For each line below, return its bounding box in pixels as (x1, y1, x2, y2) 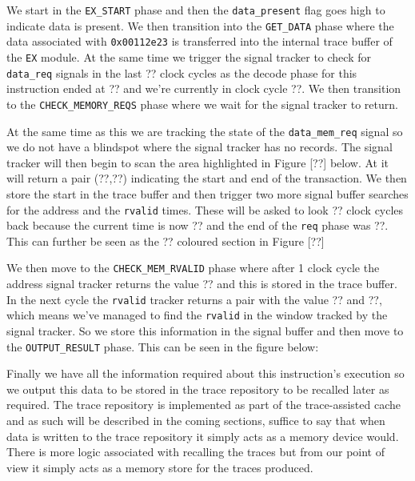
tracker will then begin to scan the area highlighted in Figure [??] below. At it (6, 154, 389, 170)
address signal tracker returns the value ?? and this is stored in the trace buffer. (6, 275, 397, 292)
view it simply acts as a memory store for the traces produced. (6, 459, 313, 475)
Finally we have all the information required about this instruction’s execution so (6, 365, 405, 382)
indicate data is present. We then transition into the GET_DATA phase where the (6, 17, 394, 34)
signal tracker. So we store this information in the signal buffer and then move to (6, 323, 404, 339)
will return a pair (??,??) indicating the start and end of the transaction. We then (6, 170, 407, 186)
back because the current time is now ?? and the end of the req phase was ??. (6, 217, 389, 234)
